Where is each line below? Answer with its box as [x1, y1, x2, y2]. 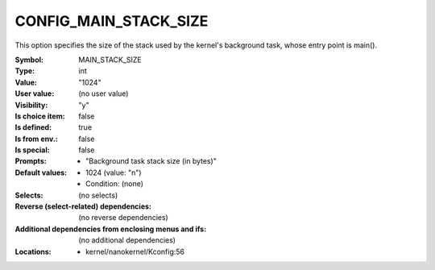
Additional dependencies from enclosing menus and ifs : [14, 224, 207, 234]
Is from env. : [14, 134, 58, 143]
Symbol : [14, 55, 44, 64]
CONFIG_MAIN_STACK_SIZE [14, 12, 209, 30]
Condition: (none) [85, 179, 144, 189]
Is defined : [14, 123, 52, 132]
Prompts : [14, 156, 48, 166]
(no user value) [78, 89, 129, 98]
